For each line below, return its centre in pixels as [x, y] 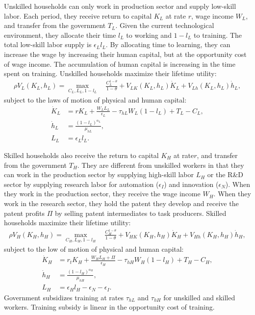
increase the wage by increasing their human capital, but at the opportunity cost [125, 54]
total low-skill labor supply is [48, 44]
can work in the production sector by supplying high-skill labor [99, 174]
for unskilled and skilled [199, 297]
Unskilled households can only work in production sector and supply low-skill [120, 6]
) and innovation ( [191, 184]
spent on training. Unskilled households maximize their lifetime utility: [110, 73]
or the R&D [225, 174]
